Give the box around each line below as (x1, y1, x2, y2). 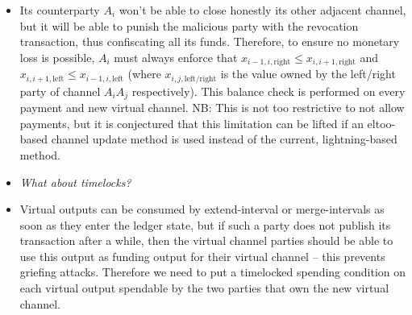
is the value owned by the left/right (220, 65, 396, 82)
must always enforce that (114, 48, 238, 65)
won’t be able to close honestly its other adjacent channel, (119, 2, 406, 18)
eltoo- (367, 114, 396, 131)
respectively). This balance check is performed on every (131, 82, 406, 99)
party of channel (19, 82, 101, 99)
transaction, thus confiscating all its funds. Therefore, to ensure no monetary (19, 33, 400, 50)
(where (127, 65, 161, 82)
